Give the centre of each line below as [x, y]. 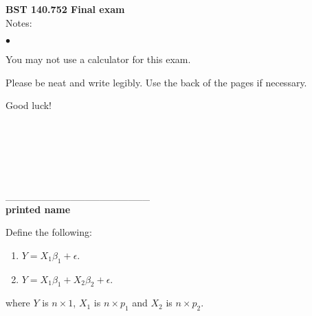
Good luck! [29, 105]
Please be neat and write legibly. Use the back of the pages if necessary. [156, 82]
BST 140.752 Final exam [65, 9]
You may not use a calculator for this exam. [98, 59]
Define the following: [49, 232]
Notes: [19, 22]
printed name [38, 209]
